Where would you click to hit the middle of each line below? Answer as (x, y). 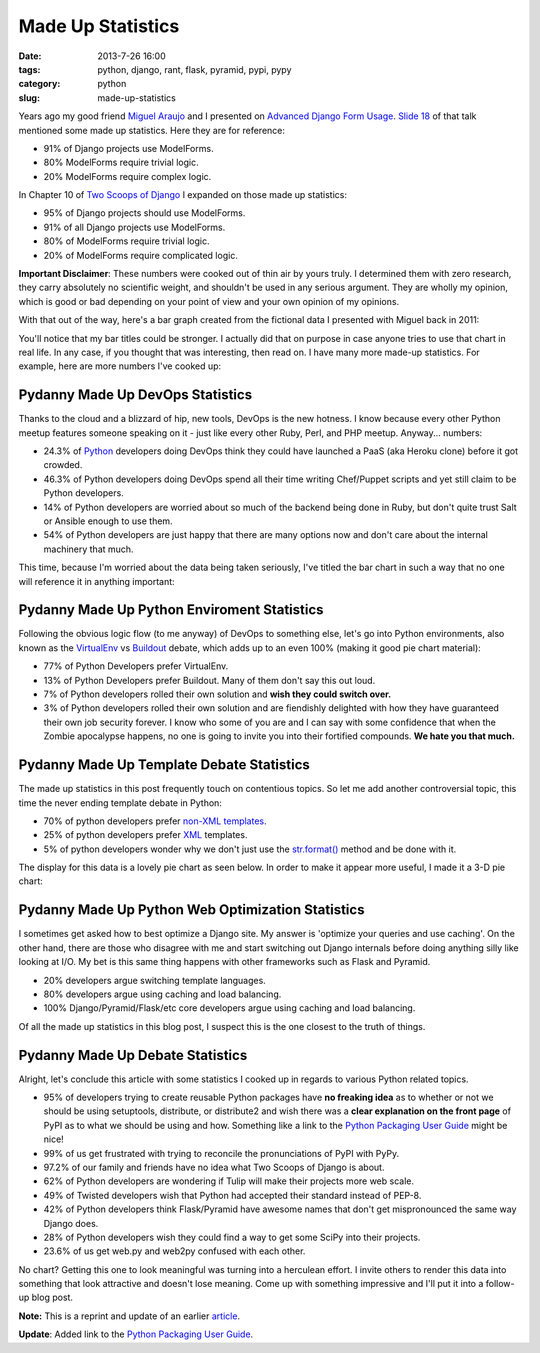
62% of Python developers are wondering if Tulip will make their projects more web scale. (229, 1181)
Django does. (71, 1223)
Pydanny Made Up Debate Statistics (133, 1055)
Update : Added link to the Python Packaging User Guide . (136, 1334)
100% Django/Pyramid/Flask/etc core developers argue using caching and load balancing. (229, 1008)
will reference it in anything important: (96, 581)
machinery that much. (88, 549)
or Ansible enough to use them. (108, 521)
